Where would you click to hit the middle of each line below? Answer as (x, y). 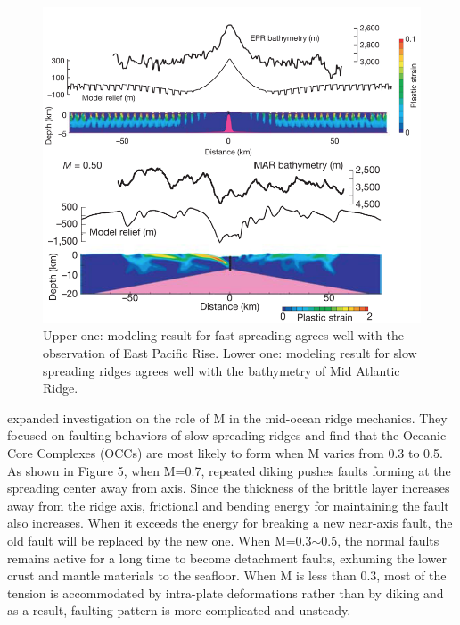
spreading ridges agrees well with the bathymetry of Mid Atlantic (222, 370)
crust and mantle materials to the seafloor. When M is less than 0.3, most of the (227, 575)
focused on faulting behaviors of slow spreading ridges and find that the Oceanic (227, 435)
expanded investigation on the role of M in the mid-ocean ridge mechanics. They (227, 417)
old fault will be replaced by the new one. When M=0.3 (160, 540)
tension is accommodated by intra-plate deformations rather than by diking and (226, 592)
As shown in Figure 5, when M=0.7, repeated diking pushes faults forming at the (229, 470)
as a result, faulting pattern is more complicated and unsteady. (179, 610)
